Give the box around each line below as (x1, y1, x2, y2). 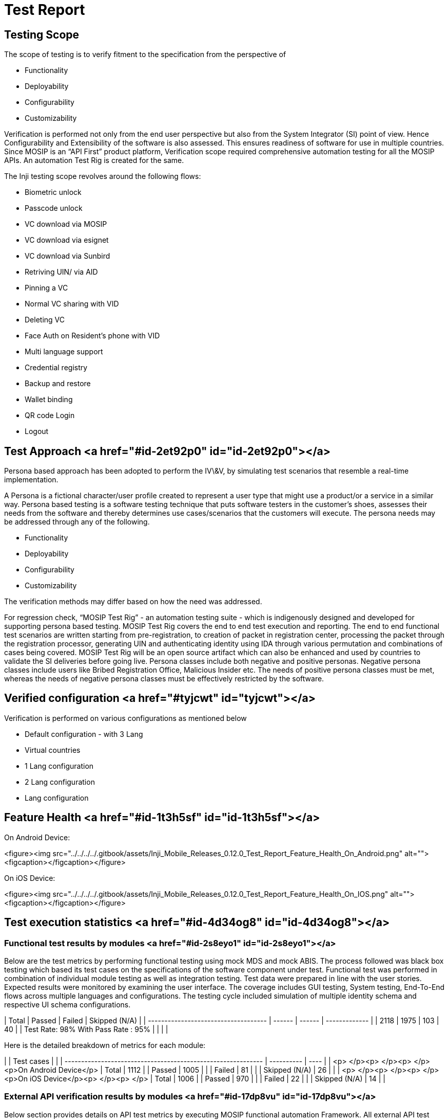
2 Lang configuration (25, 777, 95, 786)
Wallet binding (25, 395, 73, 404)
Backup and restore (25, 379, 91, 388)
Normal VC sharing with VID (25, 299, 119, 309)
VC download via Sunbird (25, 251, 110, 261)
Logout (25, 427, 49, 436)
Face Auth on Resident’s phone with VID (25, 331, 160, 340)
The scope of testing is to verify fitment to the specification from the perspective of (4, 50, 286, 59)
